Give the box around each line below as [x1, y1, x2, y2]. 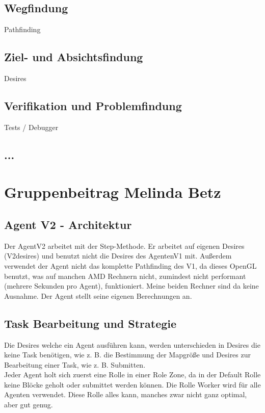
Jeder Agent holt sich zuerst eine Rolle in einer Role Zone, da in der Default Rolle [4, 369, 261, 380]
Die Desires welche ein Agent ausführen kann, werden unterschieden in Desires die [4, 339, 260, 350]
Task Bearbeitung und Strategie [4, 315, 177, 331]
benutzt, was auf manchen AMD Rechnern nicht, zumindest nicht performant [4, 270, 246, 281]
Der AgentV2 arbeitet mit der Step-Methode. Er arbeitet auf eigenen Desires [4, 240, 245, 251]
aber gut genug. [4, 399, 53, 410]
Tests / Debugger [4, 121, 59, 132]
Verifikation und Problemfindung [4, 97, 182, 113]
